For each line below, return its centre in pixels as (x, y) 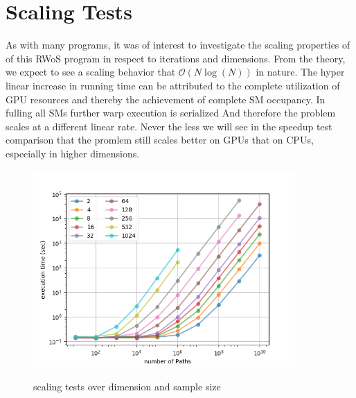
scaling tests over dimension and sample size (127, 386)
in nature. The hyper (300, 72)
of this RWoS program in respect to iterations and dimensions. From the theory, (176, 58)
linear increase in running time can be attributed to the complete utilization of (173, 85)
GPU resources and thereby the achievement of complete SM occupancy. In (166, 99)
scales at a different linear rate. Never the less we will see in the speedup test (169, 126)
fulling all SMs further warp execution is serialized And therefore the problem (171, 113)
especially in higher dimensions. (73, 153)
